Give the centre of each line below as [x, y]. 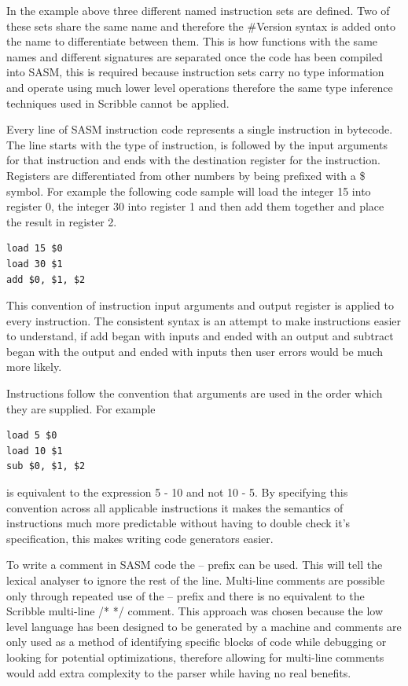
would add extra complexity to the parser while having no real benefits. [179, 672]
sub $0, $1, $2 [46, 466]
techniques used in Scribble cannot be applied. [118, 103]
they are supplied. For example [81, 408]
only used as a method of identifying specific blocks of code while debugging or [197, 642]
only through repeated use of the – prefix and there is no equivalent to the [186, 595]
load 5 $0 [32, 436]
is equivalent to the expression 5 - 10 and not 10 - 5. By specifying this [177, 492]
